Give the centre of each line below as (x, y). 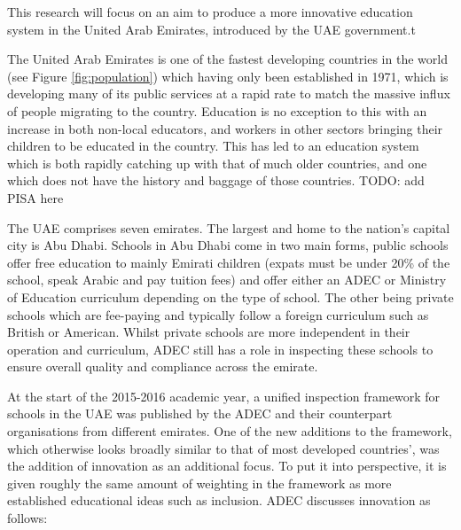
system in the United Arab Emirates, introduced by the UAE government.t (211, 29)
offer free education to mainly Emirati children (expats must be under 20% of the (229, 262)
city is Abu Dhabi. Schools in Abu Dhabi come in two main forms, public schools (228, 245)
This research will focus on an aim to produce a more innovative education (210, 12)
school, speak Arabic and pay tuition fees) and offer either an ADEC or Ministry (227, 280)
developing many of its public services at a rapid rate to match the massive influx (229, 94)
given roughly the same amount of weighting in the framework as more (199, 483)
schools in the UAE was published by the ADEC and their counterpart (200, 413)
